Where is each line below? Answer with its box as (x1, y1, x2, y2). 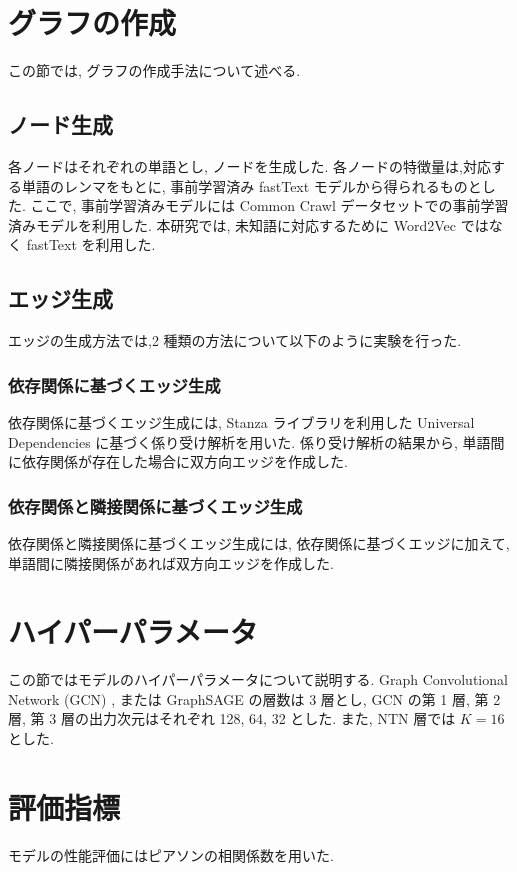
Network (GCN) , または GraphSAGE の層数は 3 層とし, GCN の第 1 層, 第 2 (8, 688, 501, 709)
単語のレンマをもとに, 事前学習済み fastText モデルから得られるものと (21, 175, 482, 196)
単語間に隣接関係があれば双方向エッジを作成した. (8, 552, 334, 573)
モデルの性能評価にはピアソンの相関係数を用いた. (8, 844, 334, 865)
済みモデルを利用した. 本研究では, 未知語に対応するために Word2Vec (8, 214, 457, 235)
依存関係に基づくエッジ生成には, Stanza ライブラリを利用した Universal (8, 411, 475, 432)
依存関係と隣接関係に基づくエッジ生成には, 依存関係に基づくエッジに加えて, (8, 532, 510, 553)
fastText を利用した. (26, 234, 156, 255)
